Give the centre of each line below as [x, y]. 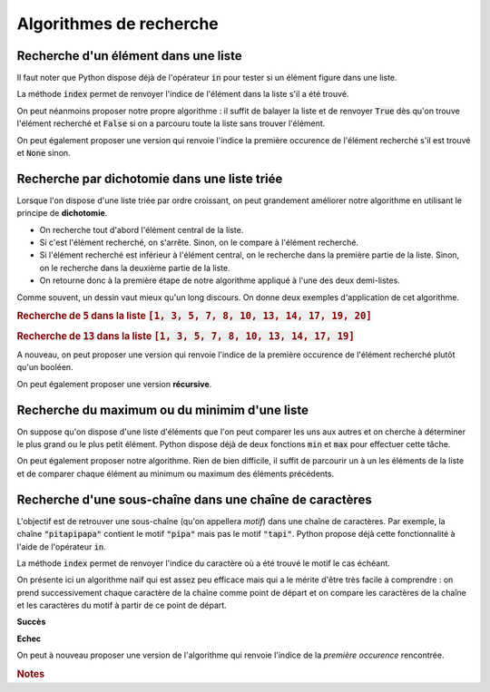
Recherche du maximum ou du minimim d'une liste [162, 409]
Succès [31, 622]
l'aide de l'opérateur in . [61, 546]
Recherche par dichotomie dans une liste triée [150, 178]
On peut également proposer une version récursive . [114, 384]
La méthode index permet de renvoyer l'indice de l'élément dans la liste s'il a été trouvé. [183, 94]
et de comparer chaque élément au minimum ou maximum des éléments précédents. [176, 473]
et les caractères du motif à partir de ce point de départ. [122, 605]
